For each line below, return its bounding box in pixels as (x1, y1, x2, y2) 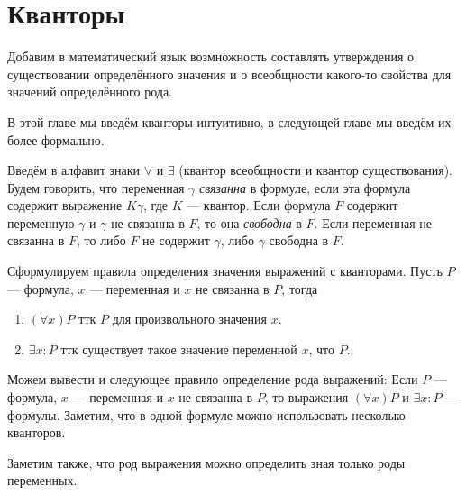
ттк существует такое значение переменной (60, 339, 297, 358)
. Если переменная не (314, 213, 433, 232)
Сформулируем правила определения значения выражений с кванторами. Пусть (7, 261, 443, 280)
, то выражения (264, 388, 349, 407)
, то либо (76, 231, 126, 250)
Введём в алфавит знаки (7, 160, 141, 179)
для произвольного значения (112, 309, 267, 328)
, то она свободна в (196, 213, 302, 232)
